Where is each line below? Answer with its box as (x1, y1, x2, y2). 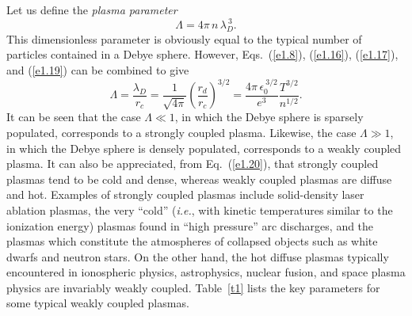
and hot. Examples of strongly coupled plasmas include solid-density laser (6, 186, 364, 203)
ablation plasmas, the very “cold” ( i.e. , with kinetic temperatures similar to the (6, 201, 393, 218)
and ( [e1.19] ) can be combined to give (6, 62, 189, 78)
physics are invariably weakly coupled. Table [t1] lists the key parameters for (6, 279, 380, 295)
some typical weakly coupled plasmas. (6, 295, 189, 311)
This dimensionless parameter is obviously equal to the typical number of (6, 30, 362, 47)
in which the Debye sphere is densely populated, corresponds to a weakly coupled (6, 139, 402, 156)
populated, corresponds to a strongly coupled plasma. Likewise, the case (6, 124, 357, 140)
